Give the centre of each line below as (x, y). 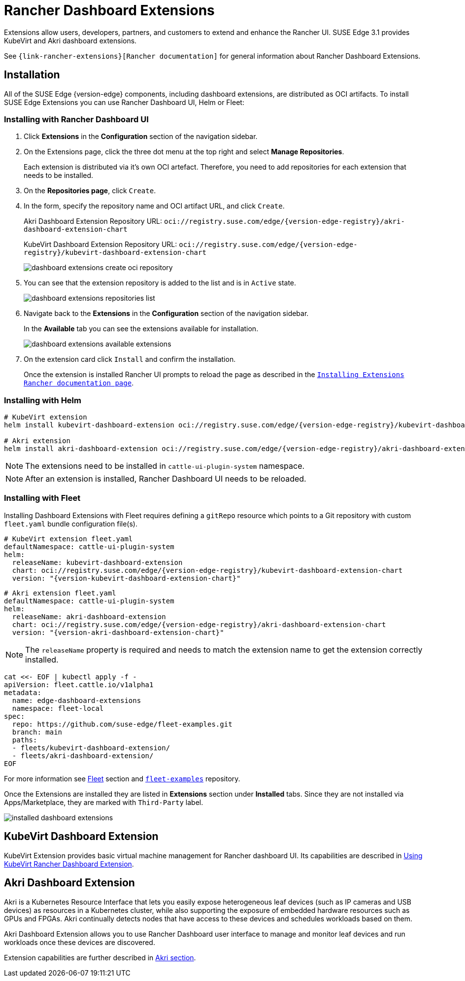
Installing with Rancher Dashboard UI (76, 119)
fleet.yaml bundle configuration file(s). (71, 524)
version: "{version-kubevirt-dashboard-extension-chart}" (126, 578)
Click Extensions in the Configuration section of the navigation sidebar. (141, 137)
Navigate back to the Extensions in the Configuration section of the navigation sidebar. (166, 314)
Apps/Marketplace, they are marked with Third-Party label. (104, 802)
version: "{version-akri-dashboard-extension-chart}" (118, 632)
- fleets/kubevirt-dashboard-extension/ (91, 748)
